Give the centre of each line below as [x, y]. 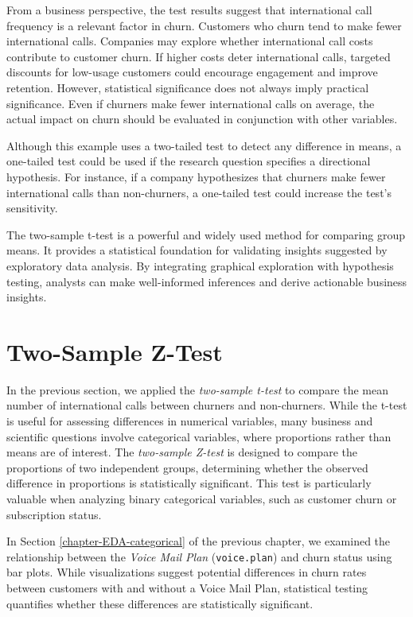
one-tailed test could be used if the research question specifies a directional [189, 161]
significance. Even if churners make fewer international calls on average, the [191, 103]
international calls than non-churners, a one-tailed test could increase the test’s [199, 192]
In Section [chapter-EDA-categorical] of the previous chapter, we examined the [199, 541]
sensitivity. [32, 208]
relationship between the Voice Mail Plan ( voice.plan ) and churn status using [199, 556]
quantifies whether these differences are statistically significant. [160, 603]
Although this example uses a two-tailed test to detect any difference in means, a [204, 145]
